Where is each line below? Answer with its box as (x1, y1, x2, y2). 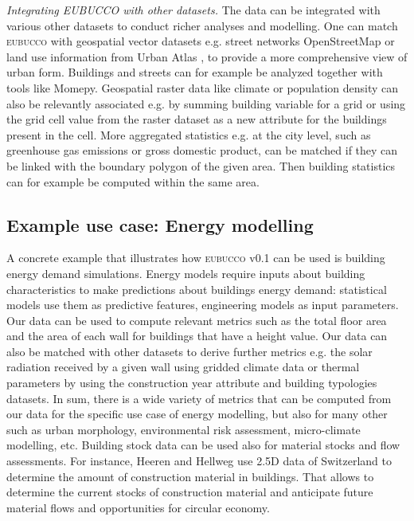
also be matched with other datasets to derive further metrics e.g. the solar (6, 343, 373, 359)
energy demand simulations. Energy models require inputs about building (6, 264, 365, 281)
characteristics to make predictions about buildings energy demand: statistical (6, 280, 387, 297)
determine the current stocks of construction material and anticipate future (6, 484, 373, 500)
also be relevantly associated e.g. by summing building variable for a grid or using (6, 95, 406, 112)
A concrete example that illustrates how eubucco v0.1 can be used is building (6, 249, 385, 266)
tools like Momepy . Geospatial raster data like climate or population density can (6, 79, 399, 96)
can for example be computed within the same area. (6, 173, 260, 190)
